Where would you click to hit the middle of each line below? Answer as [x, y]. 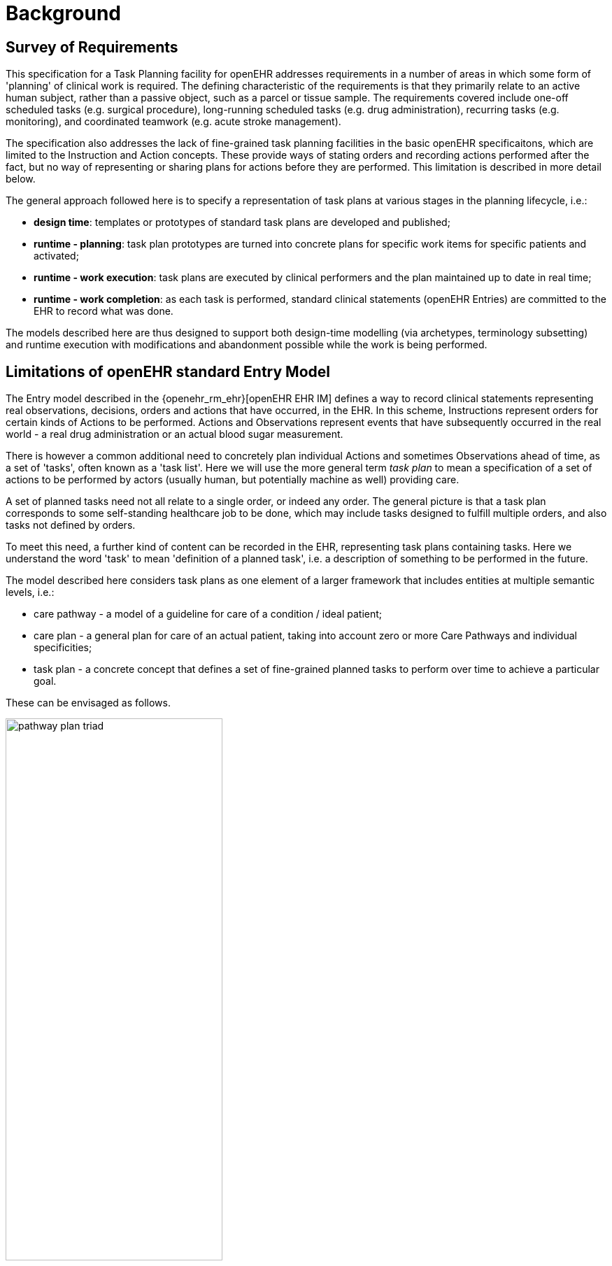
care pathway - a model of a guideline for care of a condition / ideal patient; [208, 614]
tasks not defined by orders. [71, 525]
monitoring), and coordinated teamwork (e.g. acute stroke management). [173, 122]
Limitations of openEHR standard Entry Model [168, 371]
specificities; [63, 648]
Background [63, 13]
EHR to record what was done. [104, 311]
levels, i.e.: [30, 592]
